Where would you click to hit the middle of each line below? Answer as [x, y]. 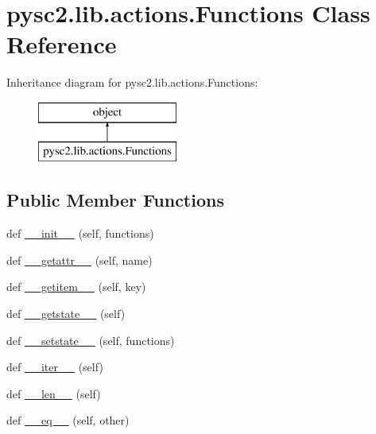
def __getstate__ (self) [66, 314]
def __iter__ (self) [55, 367]
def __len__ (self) [54, 393]
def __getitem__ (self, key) [76, 287]
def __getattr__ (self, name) [79, 260]
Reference [62, 44]
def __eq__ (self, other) [68, 420]
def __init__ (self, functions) [80, 233]
